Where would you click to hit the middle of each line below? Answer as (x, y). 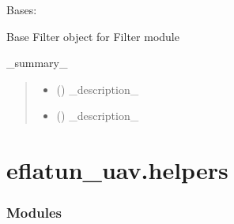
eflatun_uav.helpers (117, 170)
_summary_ (37, 63)
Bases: (22, 9)
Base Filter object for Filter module (93, 36)
